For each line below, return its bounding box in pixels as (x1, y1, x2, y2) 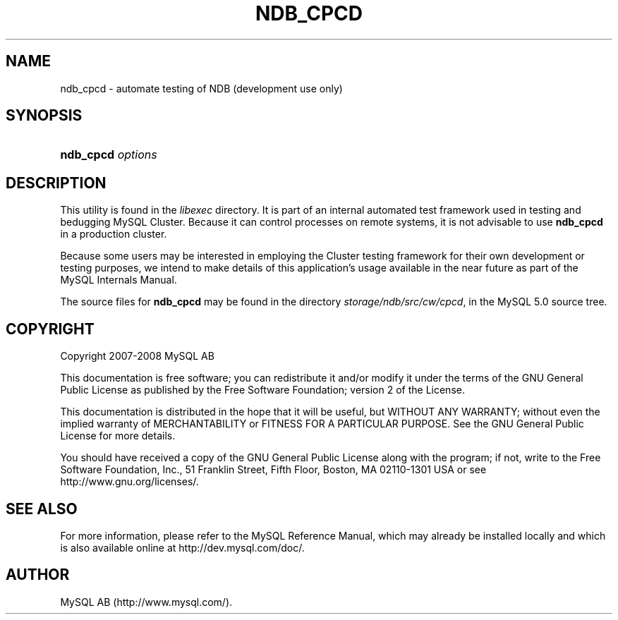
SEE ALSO (6, 499, 78, 518)
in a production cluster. (60, 228, 167, 241)
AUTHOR (6, 566, 70, 584)
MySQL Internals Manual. (60, 274, 177, 286)
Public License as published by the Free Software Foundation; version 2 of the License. (60, 384, 465, 396)
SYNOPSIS (6, 107, 83, 125)
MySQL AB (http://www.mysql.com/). (60, 595, 233, 608)
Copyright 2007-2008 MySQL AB (60, 350, 214, 363)
